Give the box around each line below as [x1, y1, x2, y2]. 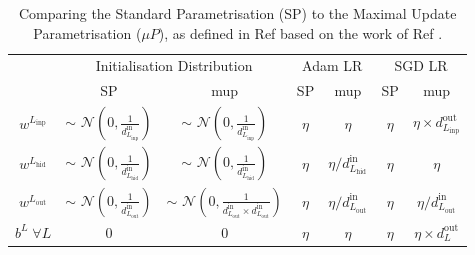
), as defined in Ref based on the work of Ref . [158, 22, 443, 43]
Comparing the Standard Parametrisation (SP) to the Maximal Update [19, 3, 457, 23]
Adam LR [302, 55, 363, 76]
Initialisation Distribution [95, 55, 253, 76]
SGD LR [394, 55, 448, 76]
